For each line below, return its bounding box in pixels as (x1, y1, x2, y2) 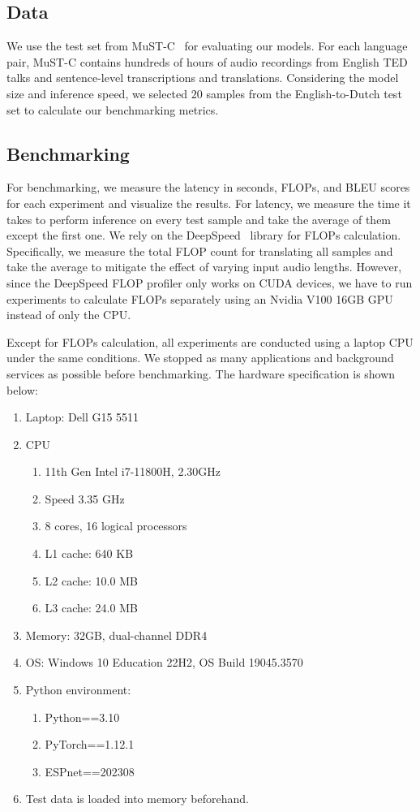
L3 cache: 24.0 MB (45, 599, 138, 616)
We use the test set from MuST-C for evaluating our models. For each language (6, 37, 408, 54)
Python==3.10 (45, 708, 120, 725)
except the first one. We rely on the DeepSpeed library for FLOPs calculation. (6, 227, 401, 244)
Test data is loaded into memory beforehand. (25, 790, 249, 807)
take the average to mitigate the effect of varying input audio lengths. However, (6, 258, 402, 275)
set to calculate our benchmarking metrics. (6, 101, 219, 118)
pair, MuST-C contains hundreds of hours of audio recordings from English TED (6, 53, 408, 70)
